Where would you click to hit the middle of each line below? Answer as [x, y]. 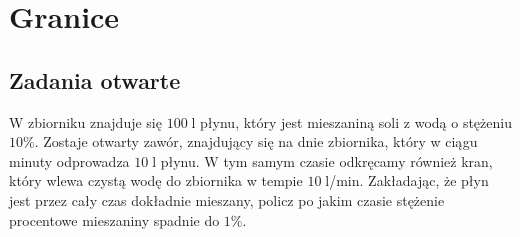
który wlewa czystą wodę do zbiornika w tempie [156, 180]
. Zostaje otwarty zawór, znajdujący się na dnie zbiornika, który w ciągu [256, 141]
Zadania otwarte [95, 79]
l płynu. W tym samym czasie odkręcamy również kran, [322, 160]
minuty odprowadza [69, 160]
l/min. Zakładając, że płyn [407, 180]
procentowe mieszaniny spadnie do [114, 219]
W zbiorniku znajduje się [85, 121]
